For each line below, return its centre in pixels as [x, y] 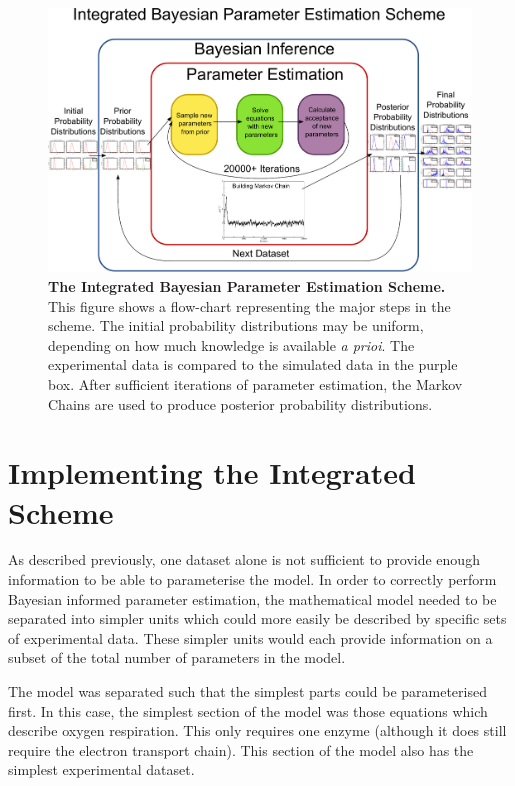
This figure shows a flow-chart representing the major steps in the [249, 305]
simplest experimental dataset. [101, 769]
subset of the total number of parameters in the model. [177, 657]
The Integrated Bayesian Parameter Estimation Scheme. [247, 286]
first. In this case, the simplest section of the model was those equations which [248, 710]
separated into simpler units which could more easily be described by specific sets [257, 618]
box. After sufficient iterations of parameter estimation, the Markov [255, 383]
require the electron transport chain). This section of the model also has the [241, 749]
